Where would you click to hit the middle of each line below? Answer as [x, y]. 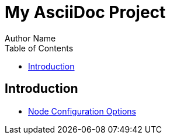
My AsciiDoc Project [85, 12]
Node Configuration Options [82, 111]
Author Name [30, 38]
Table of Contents [39, 48]
